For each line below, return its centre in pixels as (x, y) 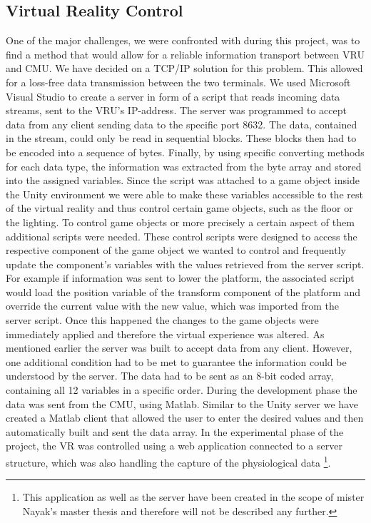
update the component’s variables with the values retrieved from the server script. (185, 264)
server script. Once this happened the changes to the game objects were (162, 320)
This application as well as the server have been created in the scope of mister (193, 497)
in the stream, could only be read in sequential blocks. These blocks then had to (181, 138)
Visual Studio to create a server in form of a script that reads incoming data (173, 96)
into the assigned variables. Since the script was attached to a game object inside (183, 180)
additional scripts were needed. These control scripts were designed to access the (182, 236)
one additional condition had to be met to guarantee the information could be (176, 361)
